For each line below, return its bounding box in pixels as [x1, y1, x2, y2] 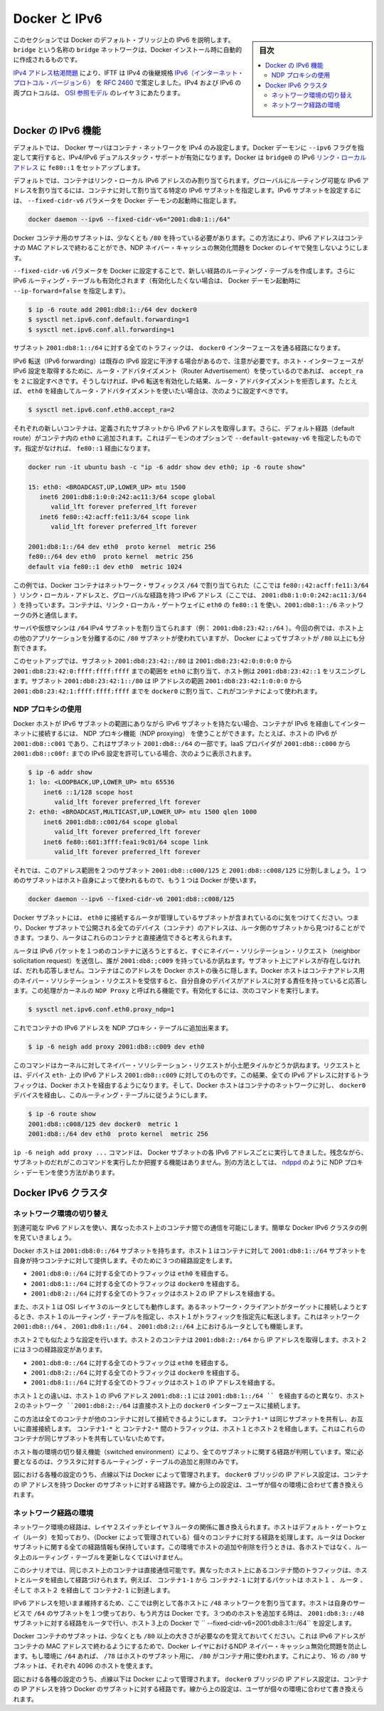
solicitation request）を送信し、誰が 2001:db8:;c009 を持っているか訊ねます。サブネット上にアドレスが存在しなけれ [13, 956, 361, 964]
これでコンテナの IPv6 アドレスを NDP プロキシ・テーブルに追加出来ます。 [13, 1023, 233, 1032]
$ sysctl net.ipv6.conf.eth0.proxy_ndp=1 [28, 1006, 175, 1014]
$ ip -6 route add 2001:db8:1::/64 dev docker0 [28, 305, 197, 313]
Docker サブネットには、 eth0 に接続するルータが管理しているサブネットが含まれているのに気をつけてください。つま [13, 913, 359, 922]
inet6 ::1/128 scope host [43, 788, 134, 796]
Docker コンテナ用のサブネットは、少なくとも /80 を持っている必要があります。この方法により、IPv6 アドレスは [13, 233, 345, 242]
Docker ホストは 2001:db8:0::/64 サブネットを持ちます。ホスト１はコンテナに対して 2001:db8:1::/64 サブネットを [13, 1246, 367, 1255]
